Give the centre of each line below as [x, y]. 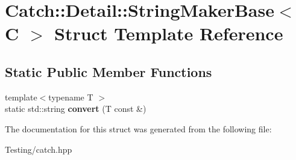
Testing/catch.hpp [39, 149]
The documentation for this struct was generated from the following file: [138, 128]
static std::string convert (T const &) [76, 109]
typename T [71, 97]
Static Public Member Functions [109, 71]
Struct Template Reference [169, 33]
